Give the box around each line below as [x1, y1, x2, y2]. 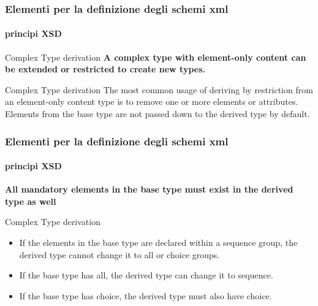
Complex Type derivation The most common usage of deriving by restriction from [5, 83, 313, 96]
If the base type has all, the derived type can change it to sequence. [19, 269, 273, 281]
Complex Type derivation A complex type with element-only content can [5, 50, 306, 63]
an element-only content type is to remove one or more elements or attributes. [5, 95, 298, 108]
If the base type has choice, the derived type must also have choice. [19, 289, 272, 302]
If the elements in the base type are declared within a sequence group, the [19, 236, 298, 249]
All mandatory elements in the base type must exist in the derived [5, 183, 293, 196]
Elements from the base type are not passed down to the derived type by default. [5, 107, 310, 120]
